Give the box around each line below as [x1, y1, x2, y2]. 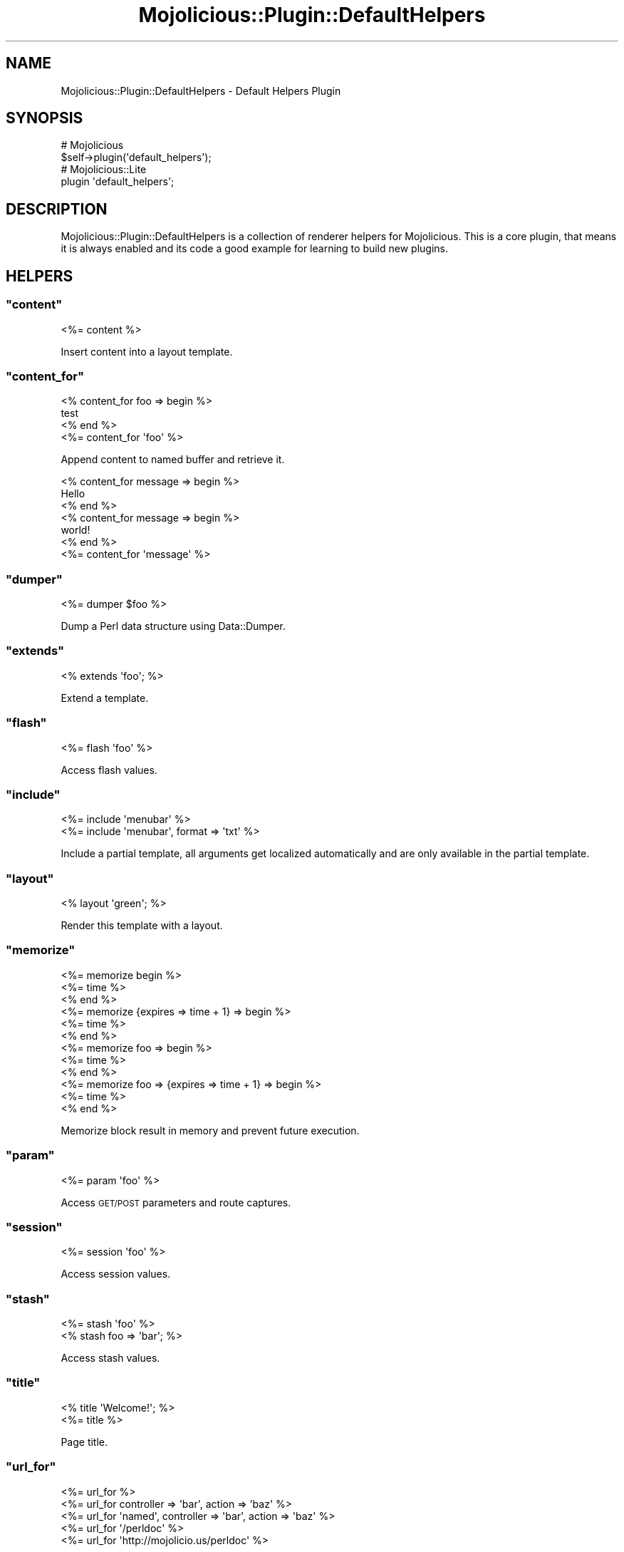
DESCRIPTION [6, 200, 108, 218]
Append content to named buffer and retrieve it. [61, 453, 285, 466]
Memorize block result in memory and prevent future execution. [61, 1124, 360, 1137]
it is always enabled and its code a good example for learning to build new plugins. [61, 242, 449, 255]
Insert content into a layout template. [61, 345, 233, 358]
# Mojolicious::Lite [61, 163, 147, 176]
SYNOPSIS [6, 109, 83, 128]
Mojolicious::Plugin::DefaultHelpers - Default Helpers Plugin [61, 84, 341, 97]
